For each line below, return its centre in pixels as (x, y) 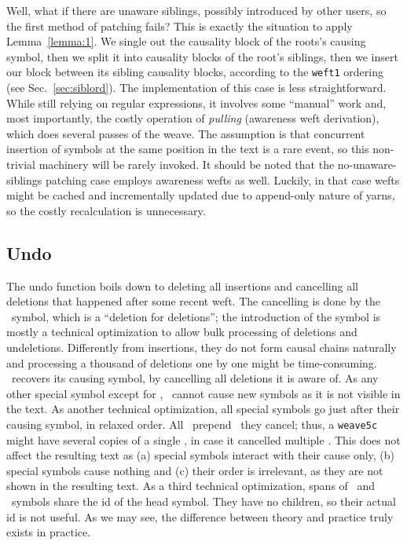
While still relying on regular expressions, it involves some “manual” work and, (196, 102)
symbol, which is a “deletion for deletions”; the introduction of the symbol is (196, 316)
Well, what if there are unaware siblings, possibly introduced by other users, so (196, 10)
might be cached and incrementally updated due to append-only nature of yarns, (201, 195)
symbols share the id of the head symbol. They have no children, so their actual (203, 501)
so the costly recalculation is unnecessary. (106, 210)
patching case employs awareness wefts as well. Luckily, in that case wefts (222, 179)
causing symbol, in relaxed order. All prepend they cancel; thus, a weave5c (192, 424)
